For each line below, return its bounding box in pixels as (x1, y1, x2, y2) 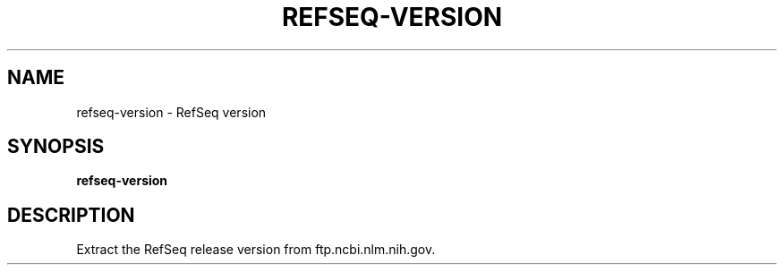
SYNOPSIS (7, 135, 105, 158)
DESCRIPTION (7, 203, 135, 226)
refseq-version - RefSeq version (76, 104, 267, 120)
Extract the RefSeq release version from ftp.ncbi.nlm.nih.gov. (76, 242, 436, 258)
